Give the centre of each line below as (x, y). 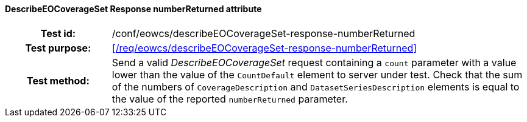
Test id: (58, 33)
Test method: (58, 80)
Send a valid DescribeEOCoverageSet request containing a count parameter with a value (314, 62)
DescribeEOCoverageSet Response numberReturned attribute (133, 9)
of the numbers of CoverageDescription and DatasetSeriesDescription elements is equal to (316, 86)
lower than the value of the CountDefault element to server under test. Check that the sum (317, 74)
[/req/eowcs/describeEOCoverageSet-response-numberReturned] (264, 48)
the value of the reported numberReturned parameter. (230, 99)
